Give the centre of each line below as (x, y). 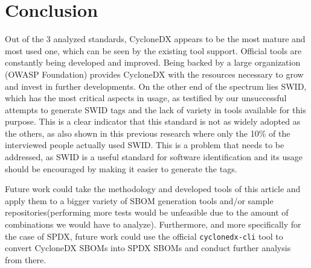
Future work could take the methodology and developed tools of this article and (153, 189)
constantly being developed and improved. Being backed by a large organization (153, 62)
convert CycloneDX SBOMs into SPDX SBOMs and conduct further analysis (148, 248)
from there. (26, 259)
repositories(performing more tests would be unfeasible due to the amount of (147, 212)
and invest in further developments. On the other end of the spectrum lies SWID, (156, 86)
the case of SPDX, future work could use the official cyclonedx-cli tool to (144, 236)
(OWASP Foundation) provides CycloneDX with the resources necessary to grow (154, 74)
